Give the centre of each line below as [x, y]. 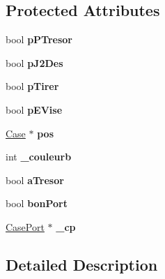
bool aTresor [35, 180]
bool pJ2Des [34, 62]
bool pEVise [34, 109]
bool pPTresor [39, 39]
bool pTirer [32, 86]
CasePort [25, 226]
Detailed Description [82, 264]
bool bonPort [37, 203]
